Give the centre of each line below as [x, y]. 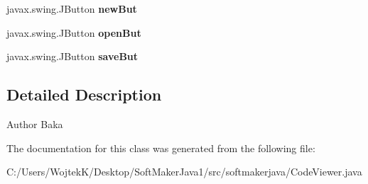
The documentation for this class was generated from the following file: [161, 148]
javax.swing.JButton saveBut [72, 56]
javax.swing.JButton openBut [74, 32]
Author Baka [35, 123]
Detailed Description [84, 94]
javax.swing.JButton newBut [72, 8]
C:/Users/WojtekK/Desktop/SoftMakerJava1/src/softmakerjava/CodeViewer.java [184, 172]
